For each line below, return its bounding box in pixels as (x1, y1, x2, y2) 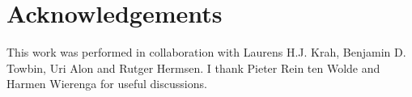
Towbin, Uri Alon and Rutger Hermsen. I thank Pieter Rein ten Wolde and (6, 59, 380, 76)
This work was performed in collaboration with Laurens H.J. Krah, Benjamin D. (6, 44, 406, 61)
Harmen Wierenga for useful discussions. (6, 75, 207, 92)
